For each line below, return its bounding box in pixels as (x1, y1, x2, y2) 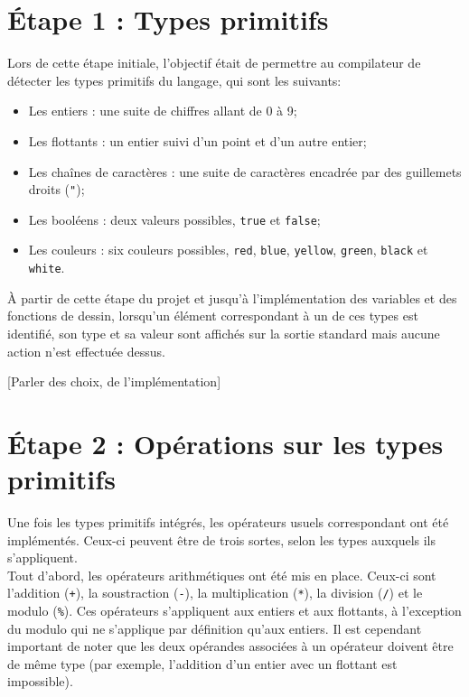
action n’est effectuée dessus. (7, 341, 165, 360)
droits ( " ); (28, 180, 85, 199)
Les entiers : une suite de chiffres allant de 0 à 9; (28, 101, 297, 120)
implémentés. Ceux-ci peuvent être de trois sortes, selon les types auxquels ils (7, 530, 436, 549)
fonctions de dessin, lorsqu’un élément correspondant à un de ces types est (7, 306, 418, 325)
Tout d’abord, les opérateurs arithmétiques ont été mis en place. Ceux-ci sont (7, 565, 436, 584)
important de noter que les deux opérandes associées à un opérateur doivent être (7, 637, 454, 655)
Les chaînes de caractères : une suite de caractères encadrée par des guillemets (28, 162, 462, 181)
